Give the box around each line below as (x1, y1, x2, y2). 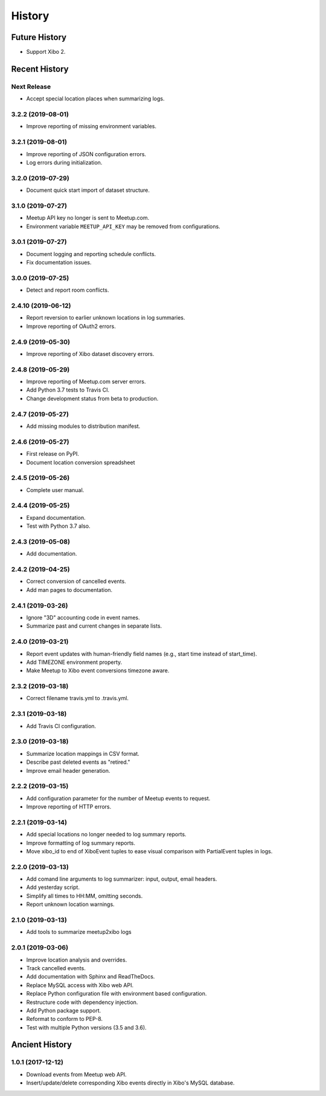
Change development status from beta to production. (26, 395, 159, 402)
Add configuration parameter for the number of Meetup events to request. (26, 795, 211, 802)
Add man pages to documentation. (26, 586, 113, 593)
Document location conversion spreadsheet (26, 459, 135, 466)
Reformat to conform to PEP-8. (26, 1016, 103, 1023)
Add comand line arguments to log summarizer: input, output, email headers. (26, 875, 217, 883)
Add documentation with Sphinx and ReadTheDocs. (26, 973, 155, 980)
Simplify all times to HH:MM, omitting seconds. (26, 892, 143, 899)
